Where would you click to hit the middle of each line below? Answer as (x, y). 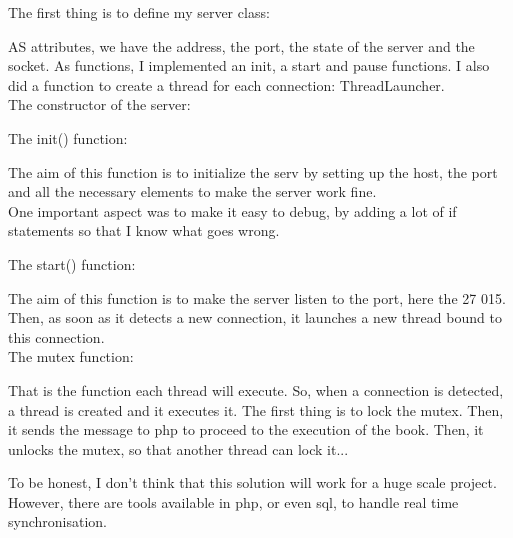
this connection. (56, 336)
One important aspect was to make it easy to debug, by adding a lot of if (232, 210)
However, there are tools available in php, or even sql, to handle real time (233, 501)
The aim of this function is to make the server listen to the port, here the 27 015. (257, 297)
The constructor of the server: (99, 104)
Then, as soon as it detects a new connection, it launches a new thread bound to (255, 317)
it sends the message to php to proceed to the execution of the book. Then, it (246, 429)
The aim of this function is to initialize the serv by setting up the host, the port (253, 171)
